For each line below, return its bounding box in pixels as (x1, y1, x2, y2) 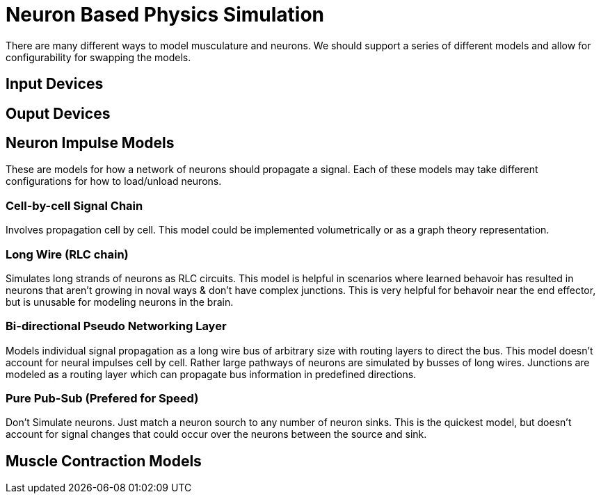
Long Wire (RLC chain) (6, 247, 129, 261)
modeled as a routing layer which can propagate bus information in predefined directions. (6, 368, 417, 380)
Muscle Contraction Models (6, 452, 202, 470)
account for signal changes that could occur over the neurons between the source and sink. (6, 428, 427, 441)
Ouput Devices (6, 104, 111, 122)
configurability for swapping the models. (6, 51, 191, 63)
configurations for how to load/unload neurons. (6, 175, 222, 188)
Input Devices (6, 75, 104, 93)
